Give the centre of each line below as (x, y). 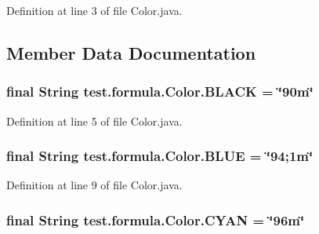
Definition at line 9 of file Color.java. (94, 185)
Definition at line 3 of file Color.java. (94, 10)
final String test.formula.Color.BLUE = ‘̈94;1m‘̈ (160, 156)
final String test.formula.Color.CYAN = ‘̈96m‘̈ (156, 219)
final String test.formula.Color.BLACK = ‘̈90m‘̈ (160, 91)
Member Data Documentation (131, 52)
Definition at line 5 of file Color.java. (94, 121)
